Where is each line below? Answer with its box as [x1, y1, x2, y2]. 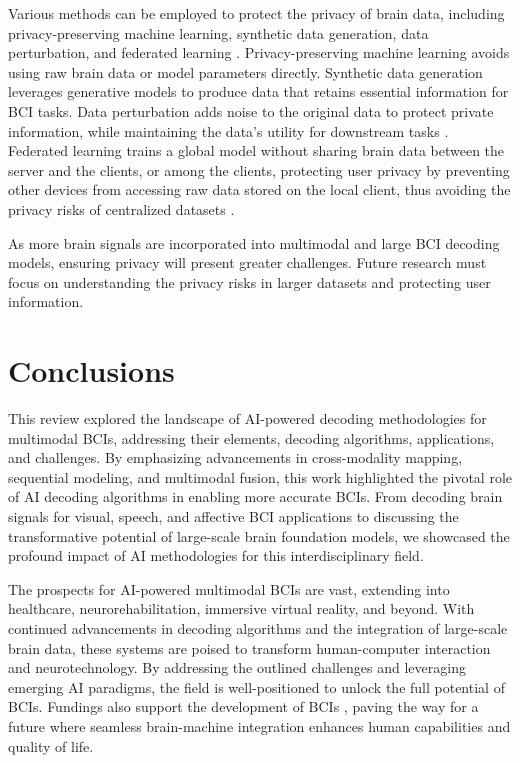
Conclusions [8, 350, 175, 391]
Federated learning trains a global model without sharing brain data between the [8, 140, 505, 161]
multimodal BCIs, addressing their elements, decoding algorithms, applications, [8, 427, 495, 448]
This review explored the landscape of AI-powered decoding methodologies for [8, 408, 487, 429]
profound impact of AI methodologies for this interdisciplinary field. [8, 545, 424, 566]
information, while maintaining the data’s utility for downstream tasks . [8, 120, 449, 141]
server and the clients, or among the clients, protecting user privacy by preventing [8, 159, 510, 180]
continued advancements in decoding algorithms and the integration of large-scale [8, 617, 508, 638]
